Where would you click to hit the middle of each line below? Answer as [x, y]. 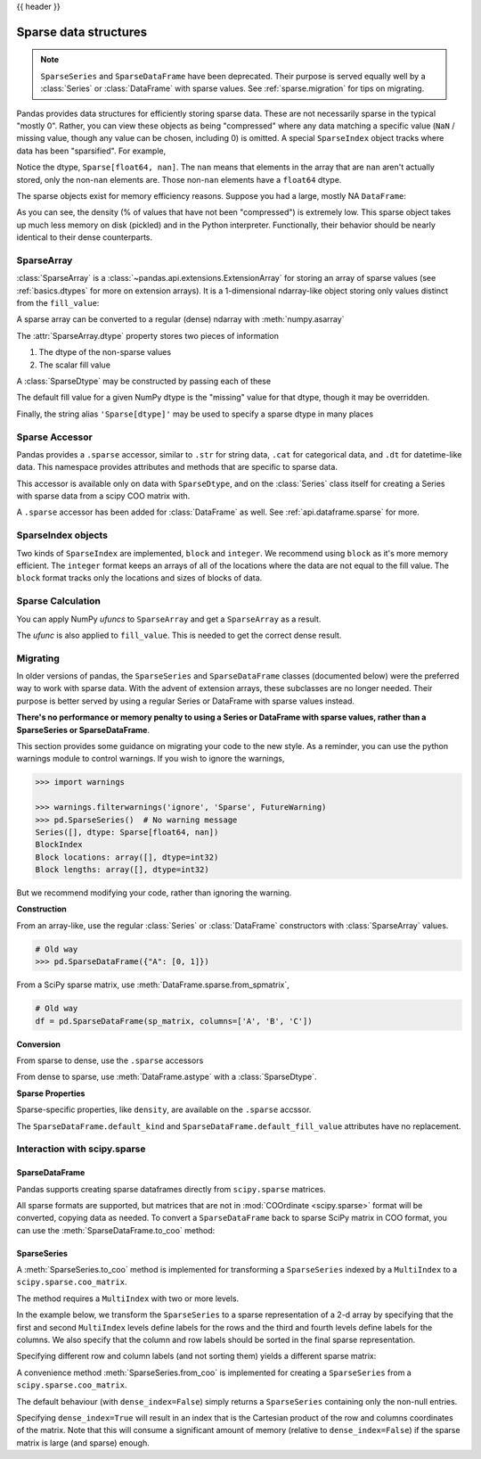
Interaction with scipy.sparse [81, 1149]
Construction [41, 909]
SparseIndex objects [62, 535]
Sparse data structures [82, 32]
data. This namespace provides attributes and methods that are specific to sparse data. [177, 467]
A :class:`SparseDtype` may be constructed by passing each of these [144, 381]
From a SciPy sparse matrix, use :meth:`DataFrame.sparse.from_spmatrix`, [153, 985]
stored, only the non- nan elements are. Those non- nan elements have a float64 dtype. [179, 179]
